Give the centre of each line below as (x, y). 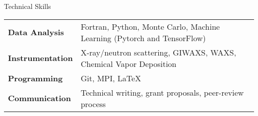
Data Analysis (36, 32)
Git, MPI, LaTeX (111, 78)
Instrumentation (40, 58)
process (93, 104)
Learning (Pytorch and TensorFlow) (143, 38)
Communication (39, 98)
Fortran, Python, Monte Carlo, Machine (150, 26)
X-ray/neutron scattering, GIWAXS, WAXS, (158, 52)
